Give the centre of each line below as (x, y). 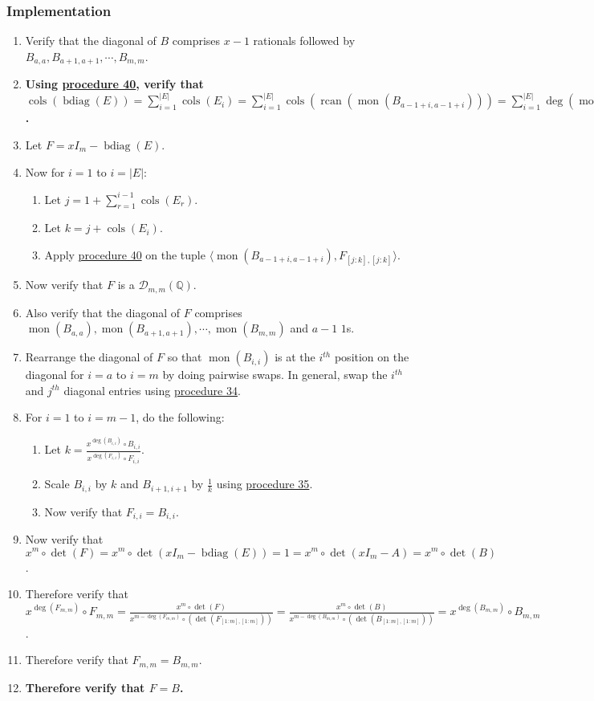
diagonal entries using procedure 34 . (152, 390)
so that (185, 357)
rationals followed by (304, 41)
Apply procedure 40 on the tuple (125, 255)
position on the (372, 357)
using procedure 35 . (264, 484)
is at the (295, 357)
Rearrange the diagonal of (89, 357)
